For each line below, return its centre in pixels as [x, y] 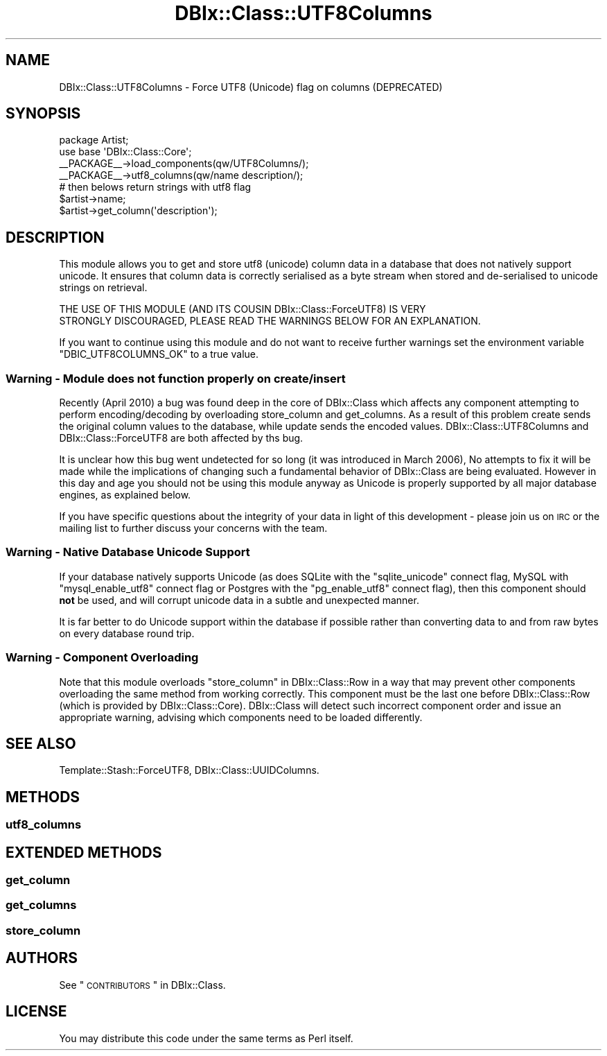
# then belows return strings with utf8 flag [155, 187]
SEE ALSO [41, 743]
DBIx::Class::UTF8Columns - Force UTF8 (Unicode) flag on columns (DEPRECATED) [251, 87]
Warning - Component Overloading [102, 658]
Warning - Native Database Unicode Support [128, 552]
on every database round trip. [127, 633]
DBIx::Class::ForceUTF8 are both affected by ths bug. [181, 438]
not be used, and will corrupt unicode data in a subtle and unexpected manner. [239, 600]
